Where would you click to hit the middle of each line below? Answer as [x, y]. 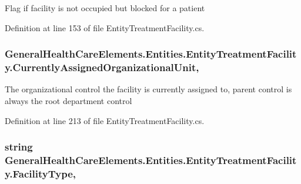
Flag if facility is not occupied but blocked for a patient [105, 8]
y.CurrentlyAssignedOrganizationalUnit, [102, 67]
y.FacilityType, [41, 173]
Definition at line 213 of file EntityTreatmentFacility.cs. [105, 120]
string [19, 147]
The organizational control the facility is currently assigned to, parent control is [148, 89]
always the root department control [68, 100]
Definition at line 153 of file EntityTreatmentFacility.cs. [105, 27]
